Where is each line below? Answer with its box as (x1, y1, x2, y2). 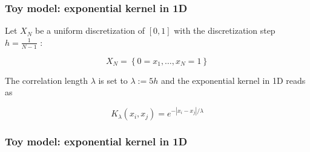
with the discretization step (174, 24, 275, 37)
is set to (98, 74, 128, 86)
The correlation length (5, 74, 88, 86)
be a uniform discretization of (35, 24, 145, 37)
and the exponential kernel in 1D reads (160, 74, 306, 86)
